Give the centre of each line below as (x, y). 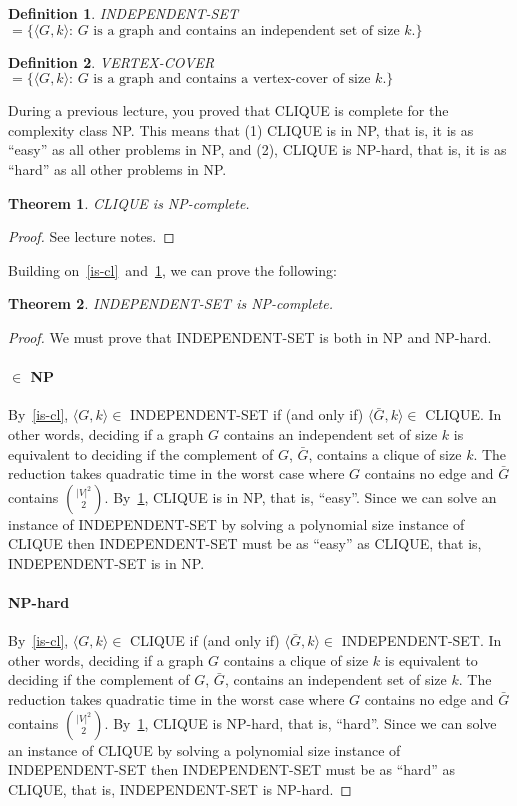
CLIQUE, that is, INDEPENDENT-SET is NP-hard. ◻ (180, 788)
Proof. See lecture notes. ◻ (91, 236)
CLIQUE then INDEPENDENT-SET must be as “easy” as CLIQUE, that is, (245, 543)
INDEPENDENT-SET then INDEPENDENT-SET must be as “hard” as (232, 769)
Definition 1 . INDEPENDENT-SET (123, 13)
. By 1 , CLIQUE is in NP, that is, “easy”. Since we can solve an (300, 496)
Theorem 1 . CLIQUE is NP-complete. (129, 202)
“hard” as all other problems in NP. (117, 168)
